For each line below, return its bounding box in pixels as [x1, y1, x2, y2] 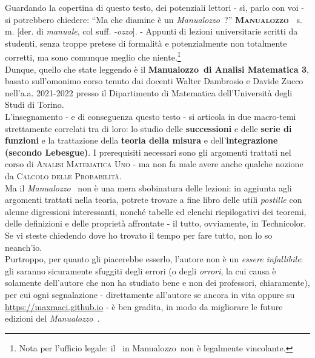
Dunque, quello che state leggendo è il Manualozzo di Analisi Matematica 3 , [5, 62, 309, 75]
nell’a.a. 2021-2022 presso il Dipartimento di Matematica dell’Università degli [5, 86, 293, 99]
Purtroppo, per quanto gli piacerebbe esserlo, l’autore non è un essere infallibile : [5, 253, 303, 265]
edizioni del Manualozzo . [5, 312, 100, 325]
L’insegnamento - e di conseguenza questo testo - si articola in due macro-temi [5, 110, 296, 122]
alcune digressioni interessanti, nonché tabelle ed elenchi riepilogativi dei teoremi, [5, 205, 307, 217]
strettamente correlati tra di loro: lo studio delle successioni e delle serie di [5, 122, 292, 134]
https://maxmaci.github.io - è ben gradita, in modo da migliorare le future [5, 300, 283, 313]
